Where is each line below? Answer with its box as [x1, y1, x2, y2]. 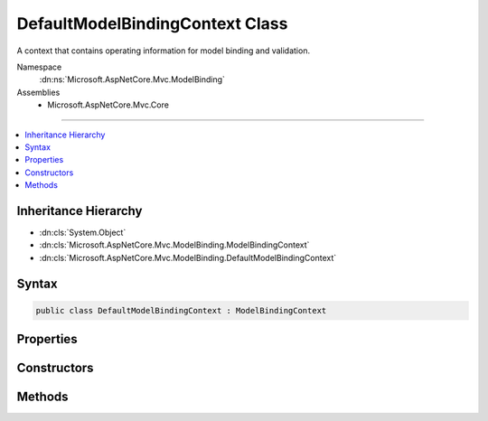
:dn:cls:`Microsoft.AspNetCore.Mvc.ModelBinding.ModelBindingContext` [39, 239, 310, 250]
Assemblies [16, 87, 61, 98]
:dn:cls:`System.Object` [39, 227, 127, 238]
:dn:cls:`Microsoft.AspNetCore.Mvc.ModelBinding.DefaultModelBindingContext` [39, 252, 337, 263]
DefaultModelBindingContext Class [16, 14, 288, 33]
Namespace [16, 61, 62, 72]
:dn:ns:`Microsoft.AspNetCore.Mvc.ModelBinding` [39, 74, 226, 85]
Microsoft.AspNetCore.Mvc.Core [47, 99, 169, 110]
